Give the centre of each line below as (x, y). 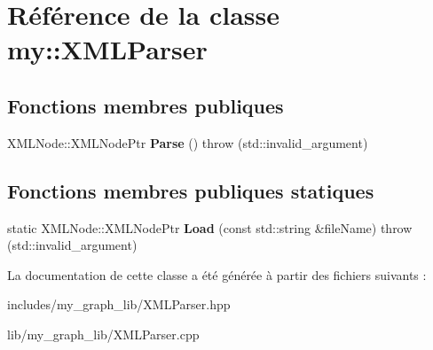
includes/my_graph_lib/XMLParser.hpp (119, 304)
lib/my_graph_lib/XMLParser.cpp (103, 334)
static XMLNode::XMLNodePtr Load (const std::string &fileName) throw (210, 227)
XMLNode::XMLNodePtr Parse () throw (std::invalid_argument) (188, 142)
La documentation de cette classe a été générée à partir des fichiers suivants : (217, 274)
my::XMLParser (107, 49)
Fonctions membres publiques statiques (191, 190)
